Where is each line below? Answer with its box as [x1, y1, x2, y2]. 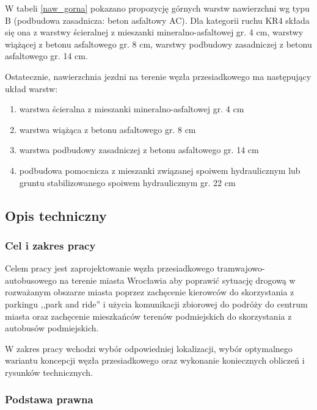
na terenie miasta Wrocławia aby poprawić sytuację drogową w [59, 273, 296, 286]
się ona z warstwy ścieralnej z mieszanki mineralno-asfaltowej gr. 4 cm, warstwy [5, 26, 304, 38]
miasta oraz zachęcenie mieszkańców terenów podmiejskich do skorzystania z [5, 309, 292, 322]
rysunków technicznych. [5, 365, 93, 378]
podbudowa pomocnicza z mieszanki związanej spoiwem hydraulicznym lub [19, 164, 301, 176]
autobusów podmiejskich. [5, 322, 99, 334]
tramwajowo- [217, 262, 265, 275]
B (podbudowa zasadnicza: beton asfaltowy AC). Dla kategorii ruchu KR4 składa [5, 13, 310, 26]
